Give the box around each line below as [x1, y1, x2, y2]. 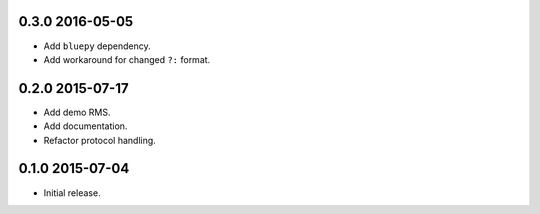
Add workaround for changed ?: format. [43, 53, 211, 65]
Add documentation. [43, 120, 128, 132]
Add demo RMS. [43, 106, 111, 118]
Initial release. [43, 186, 101, 199]
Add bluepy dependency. [43, 40, 152, 52]
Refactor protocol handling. [43, 134, 157, 146]
